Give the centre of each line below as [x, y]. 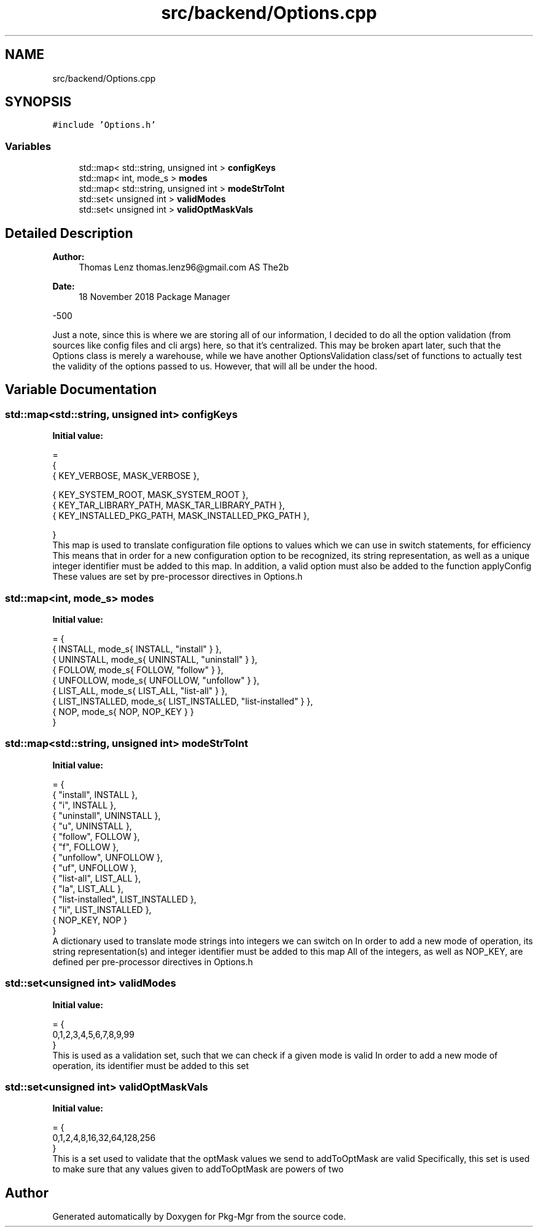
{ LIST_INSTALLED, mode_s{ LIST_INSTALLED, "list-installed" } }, [183, 701]
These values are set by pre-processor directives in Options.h [177, 577]
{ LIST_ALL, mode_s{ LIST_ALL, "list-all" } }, [140, 691]
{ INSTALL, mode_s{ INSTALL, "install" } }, [137, 649]
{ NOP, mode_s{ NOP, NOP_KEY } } [123, 712]
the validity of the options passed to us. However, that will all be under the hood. [215, 366]
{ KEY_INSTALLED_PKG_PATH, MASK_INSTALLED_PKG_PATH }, [181, 516]
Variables [28, 146]
